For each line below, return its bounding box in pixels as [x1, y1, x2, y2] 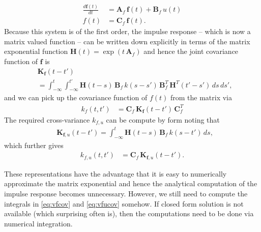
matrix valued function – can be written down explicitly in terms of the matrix [4, 36, 250, 46]
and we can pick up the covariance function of [4, 92, 148, 103]
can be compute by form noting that [106, 114, 220, 125]
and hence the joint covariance [143, 46, 239, 56]
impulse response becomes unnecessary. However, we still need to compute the [4, 188, 248, 199]
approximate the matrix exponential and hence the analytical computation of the [4, 178, 257, 189]
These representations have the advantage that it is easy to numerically [4, 168, 227, 179]
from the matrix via [170, 92, 232, 103]
